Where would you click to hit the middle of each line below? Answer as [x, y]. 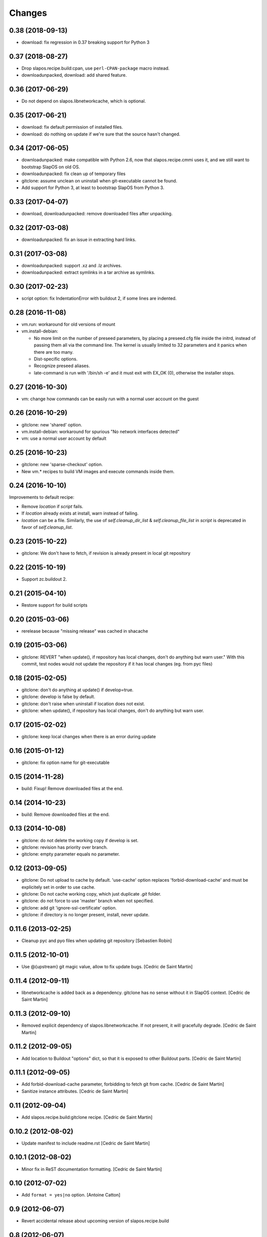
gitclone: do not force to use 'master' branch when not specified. [88, 901]
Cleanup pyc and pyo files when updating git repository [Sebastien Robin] [97, 941]
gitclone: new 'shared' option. [52, 425]
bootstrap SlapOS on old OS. [51, 167]
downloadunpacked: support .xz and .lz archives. [72, 265]
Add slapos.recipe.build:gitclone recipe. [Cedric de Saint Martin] [87, 1117]
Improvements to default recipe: [42, 497]
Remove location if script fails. [52, 506]
